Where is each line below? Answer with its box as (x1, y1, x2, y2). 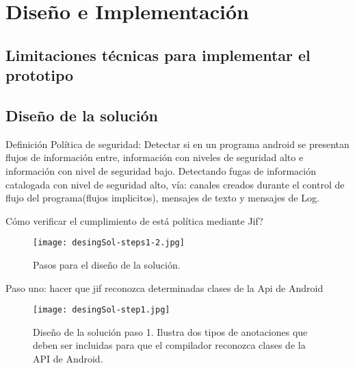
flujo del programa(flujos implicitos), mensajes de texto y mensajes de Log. (5, 191, 319, 205)
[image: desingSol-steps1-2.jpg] (33, 238, 185, 248)
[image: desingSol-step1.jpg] (33, 305, 170, 315)
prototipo (5, 64, 74, 86)
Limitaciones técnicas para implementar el (5, 44, 311, 65)
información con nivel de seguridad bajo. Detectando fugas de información (5, 163, 316, 177)
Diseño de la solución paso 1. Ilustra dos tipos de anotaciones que (33, 324, 308, 339)
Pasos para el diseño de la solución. (33, 257, 181, 271)
